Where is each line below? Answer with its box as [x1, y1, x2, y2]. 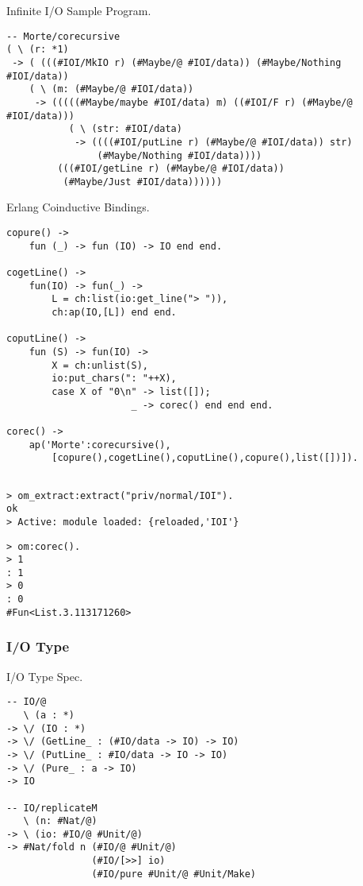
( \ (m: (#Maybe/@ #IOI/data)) [29, 83, 194, 95]
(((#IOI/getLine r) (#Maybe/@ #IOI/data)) [57, 163, 285, 175]
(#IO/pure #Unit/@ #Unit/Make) [91, 868, 256, 880]
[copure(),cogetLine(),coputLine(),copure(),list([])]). [52, 452, 358, 464]
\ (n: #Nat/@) [23, 815, 97, 827]
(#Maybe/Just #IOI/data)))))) [63, 176, 223, 188]
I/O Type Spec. [6, 667, 83, 684]
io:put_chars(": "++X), [52, 373, 177, 385]
